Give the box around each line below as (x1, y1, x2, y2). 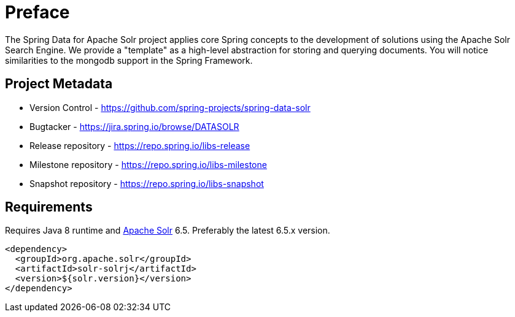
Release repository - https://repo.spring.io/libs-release (29, 140, 250, 151)
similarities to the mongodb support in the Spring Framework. (5, 55, 253, 66)
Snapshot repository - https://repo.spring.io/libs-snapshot (29, 178, 264, 189)
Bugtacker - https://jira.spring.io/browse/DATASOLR (29, 121, 239, 132)
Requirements (5, 199, 93, 215)
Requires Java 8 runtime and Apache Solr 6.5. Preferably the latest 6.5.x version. (5, 225, 330, 236)
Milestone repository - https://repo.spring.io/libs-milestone (29, 159, 267, 170)
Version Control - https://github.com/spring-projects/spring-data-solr (29, 102, 311, 113)
